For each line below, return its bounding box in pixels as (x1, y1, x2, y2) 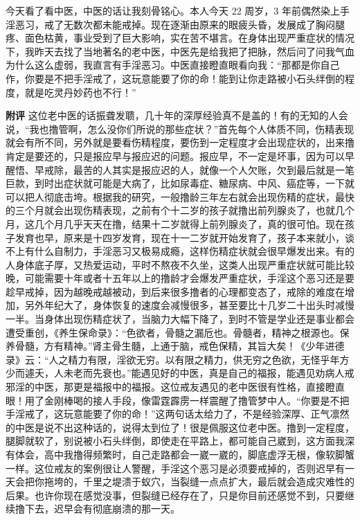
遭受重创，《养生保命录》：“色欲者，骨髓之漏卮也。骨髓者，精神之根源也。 (6, 325, 340, 339)
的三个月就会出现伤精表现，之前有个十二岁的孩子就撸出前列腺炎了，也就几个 (6, 203, 354, 217)
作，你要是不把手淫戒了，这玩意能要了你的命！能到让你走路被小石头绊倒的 (6, 71, 345, 85)
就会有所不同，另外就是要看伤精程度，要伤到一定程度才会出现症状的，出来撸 (6, 135, 354, 150)
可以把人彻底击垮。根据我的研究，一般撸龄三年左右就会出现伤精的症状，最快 (6, 189, 354, 204)
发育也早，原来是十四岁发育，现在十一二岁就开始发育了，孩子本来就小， (15, 230, 345, 244)
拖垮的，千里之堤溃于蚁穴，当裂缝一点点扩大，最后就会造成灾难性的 (44, 474, 354, 489)
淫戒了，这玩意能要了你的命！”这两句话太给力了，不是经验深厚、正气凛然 (15, 406, 350, 421)
